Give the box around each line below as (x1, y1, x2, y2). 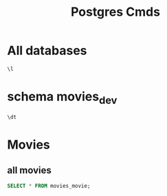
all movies (7, 164, 52, 176)
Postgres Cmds (71, 4, 160, 20)
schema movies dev (7, 89, 118, 107)
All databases (7, 43, 87, 58)
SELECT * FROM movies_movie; (7, 183, 91, 190)
